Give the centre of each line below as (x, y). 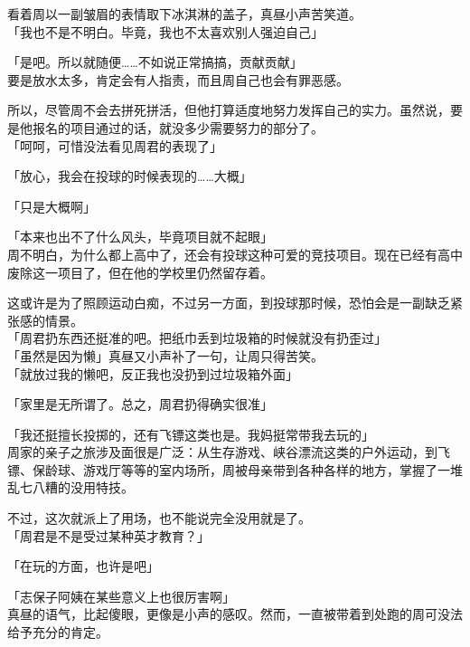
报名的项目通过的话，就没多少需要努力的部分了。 (178, 127)
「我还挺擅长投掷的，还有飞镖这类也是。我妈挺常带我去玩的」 (191, 434)
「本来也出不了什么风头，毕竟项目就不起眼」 (140, 237)
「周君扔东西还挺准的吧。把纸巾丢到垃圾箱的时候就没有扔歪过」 (197, 338)
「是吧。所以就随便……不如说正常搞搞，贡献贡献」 (155, 62)
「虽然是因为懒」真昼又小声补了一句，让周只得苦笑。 (165, 355)
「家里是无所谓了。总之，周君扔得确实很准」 (140, 404)
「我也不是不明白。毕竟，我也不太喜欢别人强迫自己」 (165, 31)
